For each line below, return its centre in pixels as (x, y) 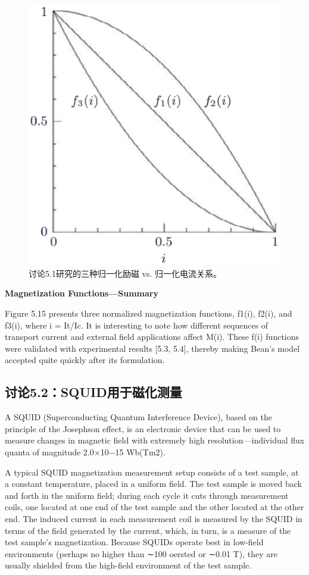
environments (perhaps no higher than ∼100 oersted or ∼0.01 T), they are (141, 553)
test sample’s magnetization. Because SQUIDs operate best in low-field (134, 542)
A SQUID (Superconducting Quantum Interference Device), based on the (138, 417)
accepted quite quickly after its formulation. (85, 360)
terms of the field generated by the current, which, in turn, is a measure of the (148, 530)
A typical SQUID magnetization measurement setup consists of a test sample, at (152, 472)
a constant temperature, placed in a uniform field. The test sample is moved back (153, 484)
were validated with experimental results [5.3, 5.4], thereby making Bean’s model (152, 348)
